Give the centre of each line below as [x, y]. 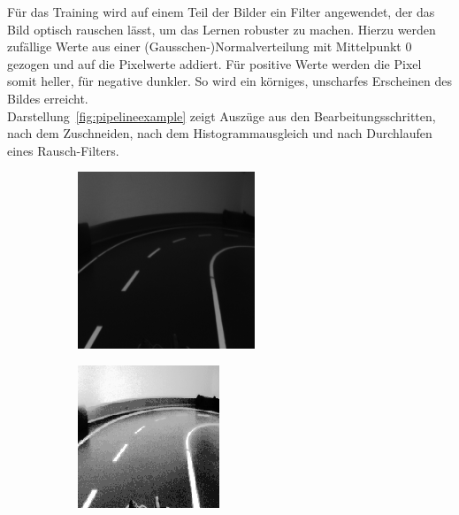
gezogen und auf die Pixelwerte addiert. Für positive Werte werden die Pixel [214, 63]
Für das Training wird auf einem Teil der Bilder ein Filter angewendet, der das [221, 12]
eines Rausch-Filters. [63, 150]
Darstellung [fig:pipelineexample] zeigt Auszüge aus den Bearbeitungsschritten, [222, 115]
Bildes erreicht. [48, 98]
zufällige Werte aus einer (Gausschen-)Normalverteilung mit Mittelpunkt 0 [210, 46]
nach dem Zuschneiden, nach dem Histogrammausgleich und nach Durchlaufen [220, 133]
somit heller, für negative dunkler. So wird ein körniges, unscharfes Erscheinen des [230, 81]
